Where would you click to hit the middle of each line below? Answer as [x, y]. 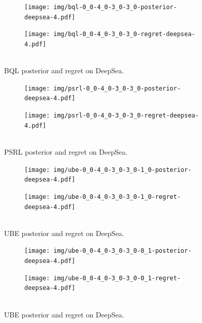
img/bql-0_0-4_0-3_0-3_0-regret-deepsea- [124, 34]
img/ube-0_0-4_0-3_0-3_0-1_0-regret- [117, 197]
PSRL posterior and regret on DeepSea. [66, 152]
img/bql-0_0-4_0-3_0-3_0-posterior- [115, 7]
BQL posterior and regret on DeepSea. [64, 70]
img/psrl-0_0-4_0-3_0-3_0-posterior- [117, 88]
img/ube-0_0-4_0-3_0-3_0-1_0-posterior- [123, 170]
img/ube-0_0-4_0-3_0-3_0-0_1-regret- [117, 278]
